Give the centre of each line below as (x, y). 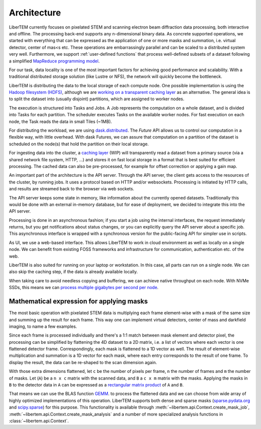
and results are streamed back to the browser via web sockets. (72, 189)
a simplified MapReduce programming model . (54, 61)
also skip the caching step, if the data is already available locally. (73, 272)
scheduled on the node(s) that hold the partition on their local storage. (79, 144)
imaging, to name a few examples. (43, 326)
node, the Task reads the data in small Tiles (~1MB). (60, 122)
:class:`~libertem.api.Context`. (39, 421)
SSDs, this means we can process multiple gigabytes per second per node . (84, 288)
